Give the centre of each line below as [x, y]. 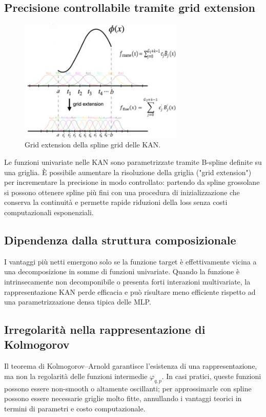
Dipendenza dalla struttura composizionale [120, 240]
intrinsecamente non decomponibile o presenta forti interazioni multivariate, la [127, 281]
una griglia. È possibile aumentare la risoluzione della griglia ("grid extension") [128, 172]
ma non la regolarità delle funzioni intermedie [76, 376]
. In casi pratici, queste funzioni [211, 376]
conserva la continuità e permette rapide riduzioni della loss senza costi [116, 202]
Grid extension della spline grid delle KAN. [93, 145]
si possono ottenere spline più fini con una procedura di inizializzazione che [122, 192]
